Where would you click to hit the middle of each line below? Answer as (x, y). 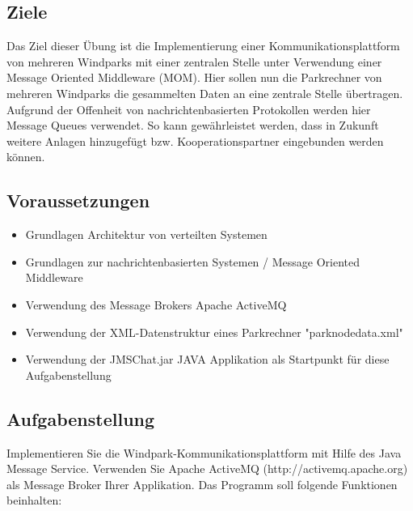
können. (26, 157)
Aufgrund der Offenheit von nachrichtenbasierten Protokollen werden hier (189, 109)
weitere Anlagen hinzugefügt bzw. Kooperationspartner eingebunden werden (195, 141)
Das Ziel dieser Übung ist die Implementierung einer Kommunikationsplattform (203, 46)
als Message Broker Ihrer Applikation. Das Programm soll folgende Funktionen (202, 484)
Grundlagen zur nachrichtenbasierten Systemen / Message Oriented (193, 261)
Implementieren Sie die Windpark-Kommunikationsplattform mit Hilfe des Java (204, 452)
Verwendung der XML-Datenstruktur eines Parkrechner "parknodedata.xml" (214, 332)
